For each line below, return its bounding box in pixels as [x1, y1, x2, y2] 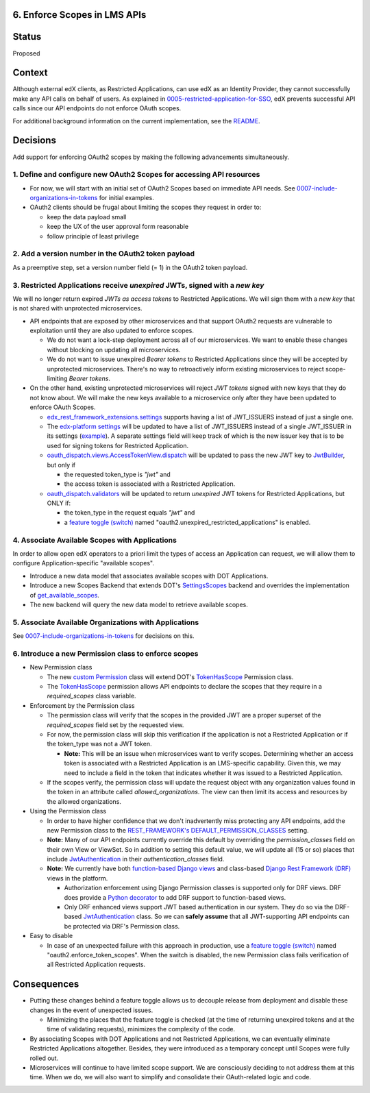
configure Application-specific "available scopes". [12, 559, 154, 567]
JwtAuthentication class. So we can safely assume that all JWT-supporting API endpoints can [83, 912, 349, 921]
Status [12, 31, 42, 42]
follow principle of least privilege [47, 232, 140, 240]
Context [12, 67, 48, 79]
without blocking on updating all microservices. [47, 345, 181, 354]
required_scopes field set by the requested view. [47, 720, 184, 729]
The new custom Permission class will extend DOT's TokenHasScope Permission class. [47, 672, 294, 681]
